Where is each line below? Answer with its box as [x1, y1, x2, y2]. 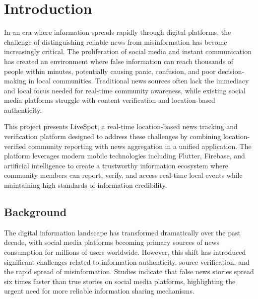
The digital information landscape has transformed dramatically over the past [4, 227, 241, 237]
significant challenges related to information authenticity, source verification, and [4, 256, 250, 267]
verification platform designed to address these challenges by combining [4, 131, 221, 142]
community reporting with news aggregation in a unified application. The [28, 141, 252, 151]
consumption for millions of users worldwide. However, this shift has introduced [4, 247, 246, 257]
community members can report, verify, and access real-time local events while [4, 170, 243, 180]
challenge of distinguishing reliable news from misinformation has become [4, 36, 227, 47]
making [4, 75, 26, 86]
